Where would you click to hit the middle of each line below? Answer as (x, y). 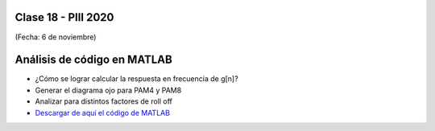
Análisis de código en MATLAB (93, 60)
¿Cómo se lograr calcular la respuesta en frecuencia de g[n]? (137, 79)
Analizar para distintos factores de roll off (104, 101)
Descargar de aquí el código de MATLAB (103, 113)
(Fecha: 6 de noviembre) (56, 37)
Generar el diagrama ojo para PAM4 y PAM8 (108, 90)
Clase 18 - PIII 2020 (64, 17)
